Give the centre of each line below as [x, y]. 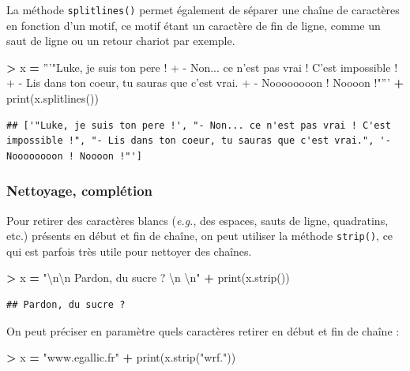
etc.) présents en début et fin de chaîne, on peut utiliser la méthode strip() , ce [200, 236]
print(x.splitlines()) [53, 98]
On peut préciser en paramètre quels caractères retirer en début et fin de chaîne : [203, 330]
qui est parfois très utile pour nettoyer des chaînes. [129, 251]
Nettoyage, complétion [80, 191]
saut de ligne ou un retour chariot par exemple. [121, 41]
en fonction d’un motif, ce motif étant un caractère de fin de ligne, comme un [194, 25]
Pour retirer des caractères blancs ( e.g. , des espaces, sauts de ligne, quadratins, [197, 220]
